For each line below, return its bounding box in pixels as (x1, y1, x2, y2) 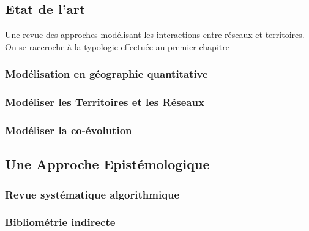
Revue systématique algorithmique (5, 186, 180, 202)
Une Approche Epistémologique (5, 154, 210, 173)
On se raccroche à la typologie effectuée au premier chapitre (5, 40, 229, 53)
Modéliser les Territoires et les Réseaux (5, 94, 204, 110)
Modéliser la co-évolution (5, 123, 132, 137)
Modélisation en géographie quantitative (5, 66, 208, 81)
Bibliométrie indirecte (5, 214, 116, 230)
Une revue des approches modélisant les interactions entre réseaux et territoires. (5, 28, 305, 41)
